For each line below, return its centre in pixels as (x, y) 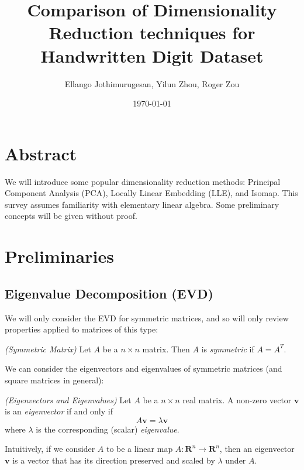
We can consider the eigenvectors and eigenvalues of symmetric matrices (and (144, 368)
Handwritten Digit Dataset (152, 55)
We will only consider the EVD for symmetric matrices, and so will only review (147, 318)
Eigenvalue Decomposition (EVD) (109, 293)
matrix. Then (166, 349)
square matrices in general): (54, 380)
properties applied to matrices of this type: (82, 329)
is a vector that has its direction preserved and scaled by (114, 460)
